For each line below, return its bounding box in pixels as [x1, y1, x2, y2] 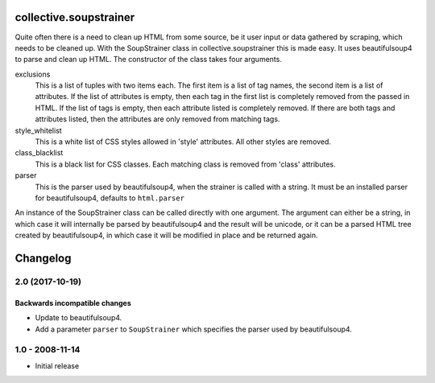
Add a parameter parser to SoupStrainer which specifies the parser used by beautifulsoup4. [35, 324, 352, 334]
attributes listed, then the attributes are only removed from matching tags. [35, 114, 280, 124]
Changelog [14, 251, 72, 265]
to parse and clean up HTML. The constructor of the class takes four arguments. [14, 55, 282, 64]
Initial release [35, 360, 80, 370]
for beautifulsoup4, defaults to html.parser [35, 193, 185, 203]
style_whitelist [14, 126, 62, 135]
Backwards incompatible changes [14, 298, 132, 307]
